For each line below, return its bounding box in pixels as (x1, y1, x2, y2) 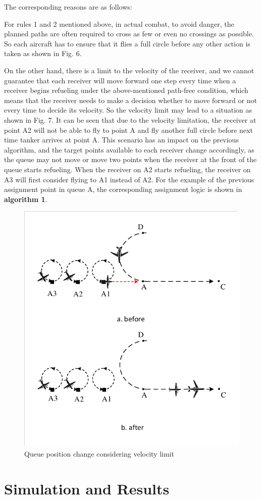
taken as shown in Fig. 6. (4, 48, 82, 59)
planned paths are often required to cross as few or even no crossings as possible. (4, 28, 254, 39)
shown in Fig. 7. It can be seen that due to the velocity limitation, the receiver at (4, 114, 256, 125)
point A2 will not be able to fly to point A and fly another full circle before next (4, 124, 253, 135)
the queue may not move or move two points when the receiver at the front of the (4, 154, 257, 165)
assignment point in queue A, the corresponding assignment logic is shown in (4, 184, 242, 194)
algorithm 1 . (4, 193, 47, 204)
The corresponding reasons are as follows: (4, 2, 132, 12)
